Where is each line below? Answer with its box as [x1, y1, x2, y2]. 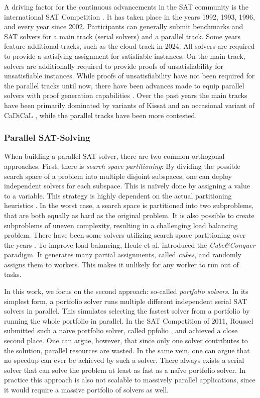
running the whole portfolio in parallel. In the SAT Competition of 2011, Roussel [4, 315, 253, 326]
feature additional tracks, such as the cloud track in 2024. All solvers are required [4, 41, 255, 51]
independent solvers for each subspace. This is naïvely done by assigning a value [4, 180, 250, 191]
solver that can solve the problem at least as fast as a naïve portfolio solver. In [4, 364, 246, 375]
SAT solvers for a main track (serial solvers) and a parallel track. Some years [4, 31, 240, 41]
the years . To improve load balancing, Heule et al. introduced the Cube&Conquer [4, 239, 255, 250]
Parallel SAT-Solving [4, 131, 90, 144]
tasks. [4, 269, 22, 279]
